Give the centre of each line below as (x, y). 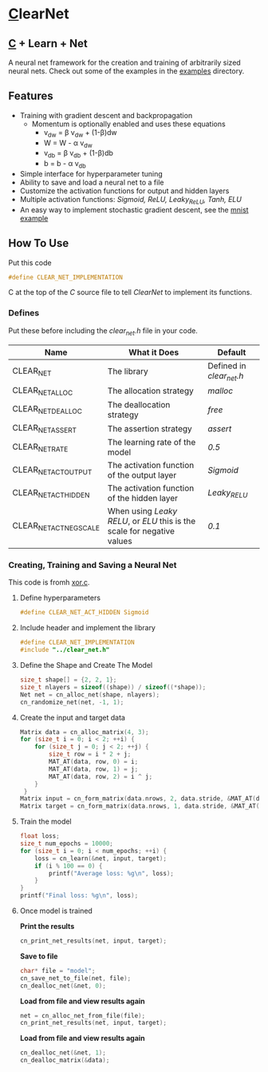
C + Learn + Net (48, 44)
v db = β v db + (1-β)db (79, 154)
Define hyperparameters (60, 598)
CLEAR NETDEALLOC (47, 410)
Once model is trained (56, 911)
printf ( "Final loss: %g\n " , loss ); (79, 895)
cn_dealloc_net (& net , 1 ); (63, 1053)
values (120, 542)
